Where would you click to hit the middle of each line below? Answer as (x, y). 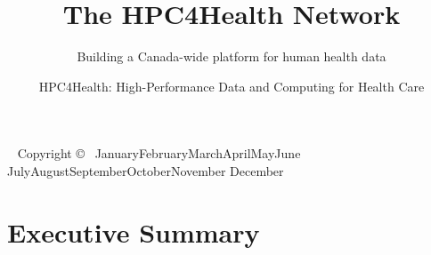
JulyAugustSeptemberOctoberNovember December (146, 170)
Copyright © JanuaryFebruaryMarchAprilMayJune (159, 153)
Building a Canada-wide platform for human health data (232, 56)
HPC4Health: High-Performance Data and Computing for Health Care (232, 86)
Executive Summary (134, 231)
